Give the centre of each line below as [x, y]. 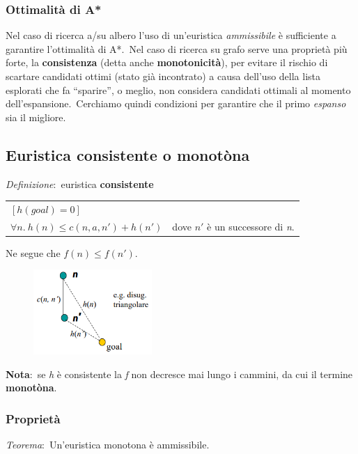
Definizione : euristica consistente [80, 183]
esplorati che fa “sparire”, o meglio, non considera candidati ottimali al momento [178, 89]
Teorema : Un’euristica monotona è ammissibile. [108, 445]
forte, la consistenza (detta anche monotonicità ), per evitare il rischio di [167, 62]
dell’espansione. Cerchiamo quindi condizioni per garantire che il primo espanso [176, 103]
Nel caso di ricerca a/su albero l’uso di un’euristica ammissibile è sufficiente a [171, 35]
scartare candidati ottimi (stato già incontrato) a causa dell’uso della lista [163, 76]
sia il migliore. [36, 117]
